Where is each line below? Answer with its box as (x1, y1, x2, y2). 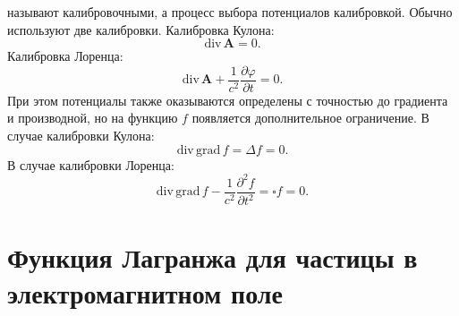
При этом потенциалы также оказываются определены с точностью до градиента (7, 90, 448, 109)
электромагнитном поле (7, 274, 283, 311)
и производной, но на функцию (7, 108, 178, 127)
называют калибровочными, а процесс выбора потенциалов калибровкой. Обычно (7, 3, 453, 21)
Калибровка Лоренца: (7, 47, 123, 65)
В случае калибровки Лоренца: (7, 155, 174, 174)
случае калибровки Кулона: (7, 126, 155, 145)
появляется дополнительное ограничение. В (191, 108, 429, 127)
